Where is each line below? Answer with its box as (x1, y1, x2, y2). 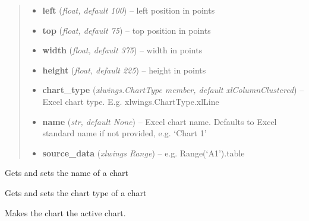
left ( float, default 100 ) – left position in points (42, 4, 215, 16)
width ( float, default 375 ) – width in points (42, 44, 203, 56)
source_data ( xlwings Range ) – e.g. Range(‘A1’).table (42, 146, 245, 159)
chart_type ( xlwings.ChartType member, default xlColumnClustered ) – (42, 84, 304, 96)
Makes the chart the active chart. (5, 206, 126, 219)
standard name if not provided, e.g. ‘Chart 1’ (42, 127, 207, 139)
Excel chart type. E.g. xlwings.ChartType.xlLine (42, 95, 219, 107)
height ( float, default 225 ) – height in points (42, 63, 206, 76)
